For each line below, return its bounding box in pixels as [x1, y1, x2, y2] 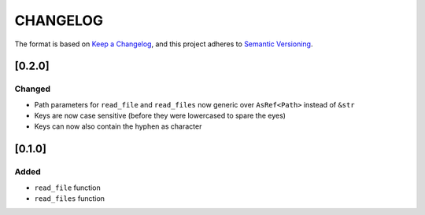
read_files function [34, 194, 105, 203]
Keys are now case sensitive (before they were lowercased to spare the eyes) [34, 111, 286, 121]
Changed [14, 83, 51, 94]
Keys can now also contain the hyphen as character [34, 122, 202, 131]
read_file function [34, 183, 102, 192]
